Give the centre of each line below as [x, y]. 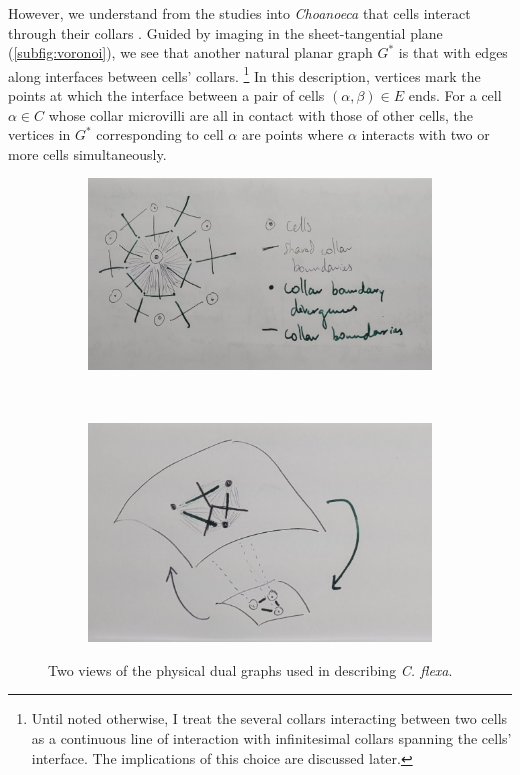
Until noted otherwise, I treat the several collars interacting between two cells [269, 718]
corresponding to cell [160, 134]
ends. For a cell [455, 95]
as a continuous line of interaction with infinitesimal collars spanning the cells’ [271, 737]
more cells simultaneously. [87, 153]
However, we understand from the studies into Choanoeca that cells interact [239, 13]
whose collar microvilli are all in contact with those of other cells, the [260, 114]
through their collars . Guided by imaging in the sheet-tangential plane [225, 32]
